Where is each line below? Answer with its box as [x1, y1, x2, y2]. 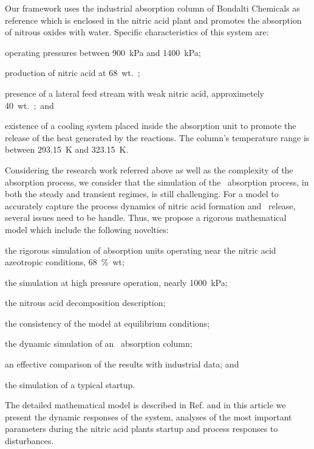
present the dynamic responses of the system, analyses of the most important [5, 410, 292, 423]
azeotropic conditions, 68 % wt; [5, 256, 125, 268]
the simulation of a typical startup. [5, 378, 135, 391]
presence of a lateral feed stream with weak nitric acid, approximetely [5, 86, 264, 99]
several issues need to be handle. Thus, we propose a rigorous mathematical [5, 211, 287, 224]
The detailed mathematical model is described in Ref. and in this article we [5, 399, 286, 411]
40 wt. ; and [5, 99, 54, 111]
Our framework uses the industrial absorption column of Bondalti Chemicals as [5, 2, 300, 14]
